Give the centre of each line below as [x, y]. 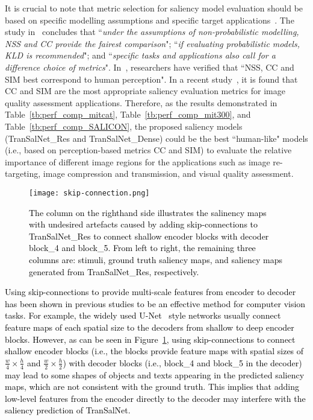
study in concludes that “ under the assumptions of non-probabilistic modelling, [152, 32]
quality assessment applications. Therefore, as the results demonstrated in [141, 102]
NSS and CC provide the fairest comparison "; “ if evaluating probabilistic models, [152, 43]
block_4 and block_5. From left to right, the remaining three [142, 248]
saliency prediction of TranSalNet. [68, 410]
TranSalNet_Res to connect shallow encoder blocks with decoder [149, 236]
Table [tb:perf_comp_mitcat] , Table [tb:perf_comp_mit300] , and [128, 114]
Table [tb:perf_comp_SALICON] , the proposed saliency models [124, 126]
